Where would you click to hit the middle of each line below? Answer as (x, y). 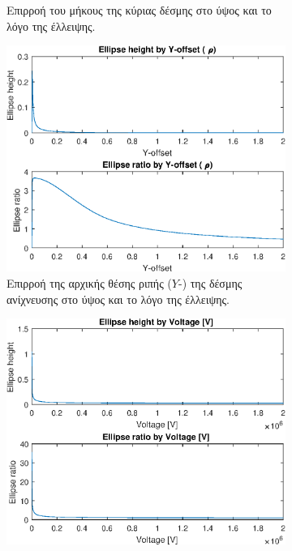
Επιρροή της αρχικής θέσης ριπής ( (89, 282)
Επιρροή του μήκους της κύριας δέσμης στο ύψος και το (139, 10)
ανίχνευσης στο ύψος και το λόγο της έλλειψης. (118, 299)
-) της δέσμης (210, 282)
